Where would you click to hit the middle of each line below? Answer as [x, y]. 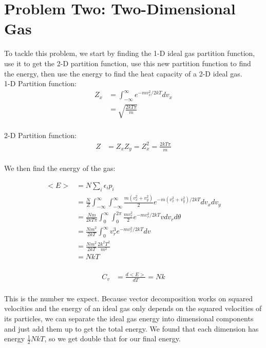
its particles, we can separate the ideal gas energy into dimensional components [129, 318]
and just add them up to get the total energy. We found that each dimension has [131, 328]
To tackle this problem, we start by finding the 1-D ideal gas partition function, [130, 53]
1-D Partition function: [40, 83]
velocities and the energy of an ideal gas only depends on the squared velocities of [133, 308]
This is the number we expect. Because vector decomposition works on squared [129, 298]
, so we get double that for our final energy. [112, 339]
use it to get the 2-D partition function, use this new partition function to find [128, 63]
